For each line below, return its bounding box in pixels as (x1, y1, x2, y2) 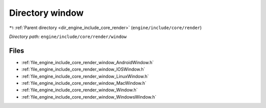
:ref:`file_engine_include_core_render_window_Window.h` (21, 87, 138, 93)
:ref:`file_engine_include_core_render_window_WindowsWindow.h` (21, 94, 157, 100)
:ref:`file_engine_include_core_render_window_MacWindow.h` (21, 80, 147, 86)
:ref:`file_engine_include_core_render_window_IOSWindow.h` (21, 67, 145, 72)
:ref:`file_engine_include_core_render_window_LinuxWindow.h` (21, 73, 149, 79)
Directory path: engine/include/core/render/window (9, 34, 127, 39)
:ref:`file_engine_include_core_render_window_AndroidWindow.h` (21, 59, 154, 65)
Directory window (9, 7, 84, 18)
